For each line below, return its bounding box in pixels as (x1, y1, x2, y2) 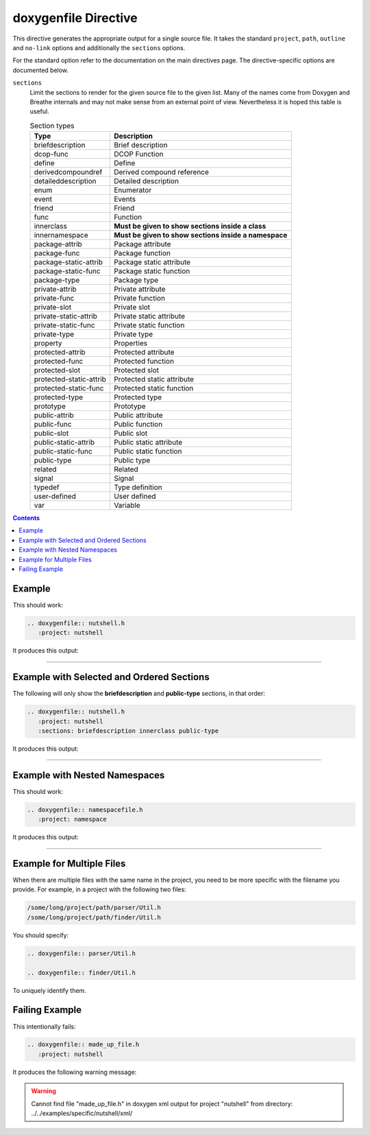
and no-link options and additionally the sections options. (12, 43, 186, 51)
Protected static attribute (114, 375, 195, 384)
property (34, 338, 62, 348)
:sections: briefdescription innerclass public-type (38, 727, 219, 734)
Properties (114, 338, 147, 348)
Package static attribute (114, 257, 191, 267)
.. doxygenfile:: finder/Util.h (27, 968, 136, 976)
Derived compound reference (114, 167, 209, 177)
